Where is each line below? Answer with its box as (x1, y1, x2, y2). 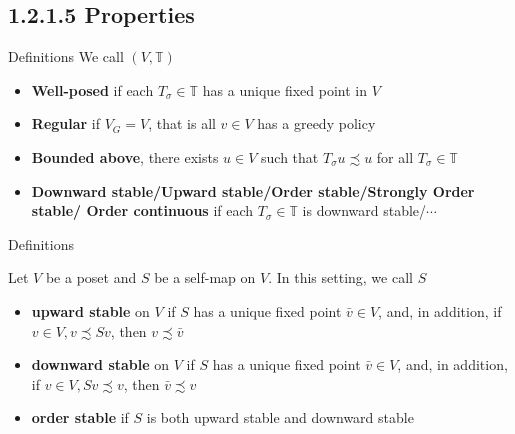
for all (376, 146, 414, 167)
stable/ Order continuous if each (31, 200, 254, 221)
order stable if (31, 407, 129, 428)
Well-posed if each (31, 79, 154, 100)
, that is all (148, 113, 216, 134)
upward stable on (31, 300, 150, 321)
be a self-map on (154, 267, 256, 288)
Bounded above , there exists (31, 146, 219, 167)
